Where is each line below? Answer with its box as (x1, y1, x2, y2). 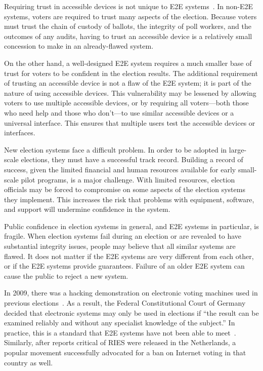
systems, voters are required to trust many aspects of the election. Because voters (4, 11, 257, 21)
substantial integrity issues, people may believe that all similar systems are (4, 241, 236, 251)
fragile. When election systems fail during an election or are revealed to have (4, 231, 242, 241)
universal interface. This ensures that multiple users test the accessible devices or (4, 117, 255, 128)
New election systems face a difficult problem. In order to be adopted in (4, 144, 227, 155)
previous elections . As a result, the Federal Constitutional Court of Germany (4, 298, 246, 308)
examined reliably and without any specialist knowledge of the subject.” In (4, 317, 235, 328)
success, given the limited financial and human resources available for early (4, 164, 236, 174)
